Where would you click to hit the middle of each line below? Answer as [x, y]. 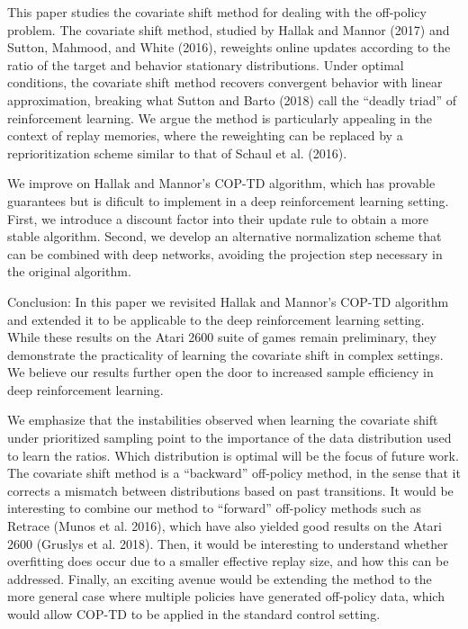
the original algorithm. [69, 271]
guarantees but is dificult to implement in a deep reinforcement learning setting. [228, 200]
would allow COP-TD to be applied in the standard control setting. [194, 614]
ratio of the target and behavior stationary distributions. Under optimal [206, 64]
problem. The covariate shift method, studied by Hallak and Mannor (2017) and [229, 29]
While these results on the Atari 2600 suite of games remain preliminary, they [222, 337]
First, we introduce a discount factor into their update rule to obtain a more [218, 218]
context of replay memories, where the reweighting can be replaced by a [205, 135]
